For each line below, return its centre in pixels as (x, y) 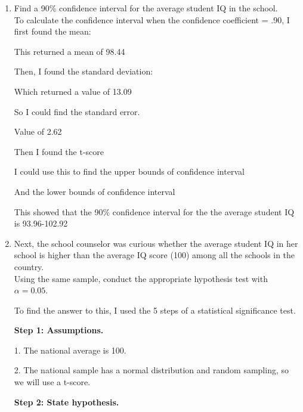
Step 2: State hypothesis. (67, 402)
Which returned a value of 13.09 (73, 91)
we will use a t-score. (52, 382)
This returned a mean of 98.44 (69, 51)
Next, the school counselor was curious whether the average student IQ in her (156, 243)
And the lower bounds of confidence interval (95, 191)
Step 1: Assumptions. (59, 330)
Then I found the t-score (59, 151)
